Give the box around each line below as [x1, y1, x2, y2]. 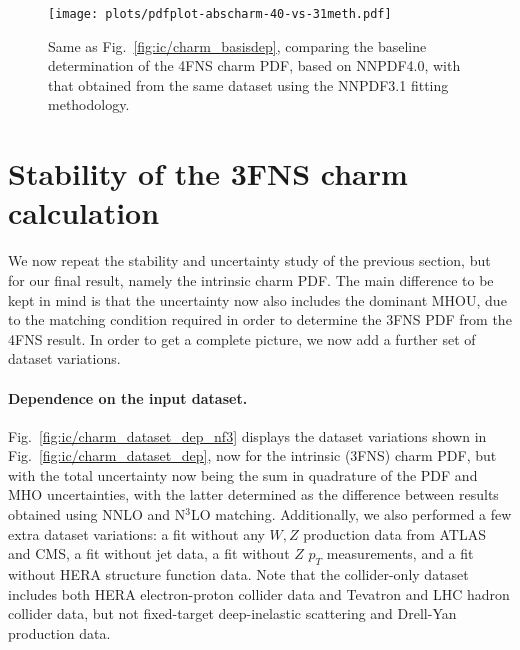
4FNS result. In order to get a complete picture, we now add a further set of [8, 328, 476, 349]
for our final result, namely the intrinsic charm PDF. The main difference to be [8, 269, 494, 290]
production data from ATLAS [303, 523, 486, 544]
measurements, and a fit [326, 543, 474, 564]
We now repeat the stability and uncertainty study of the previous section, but [8, 250, 491, 271]
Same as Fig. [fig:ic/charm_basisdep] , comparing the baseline [48, 35, 427, 56]
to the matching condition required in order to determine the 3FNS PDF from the [8, 309, 512, 330]
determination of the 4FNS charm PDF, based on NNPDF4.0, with [48, 55, 461, 76]
